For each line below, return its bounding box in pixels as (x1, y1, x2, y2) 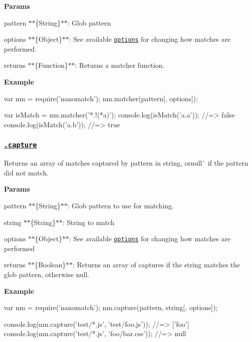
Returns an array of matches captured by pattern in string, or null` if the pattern (4, 158, 249, 168)
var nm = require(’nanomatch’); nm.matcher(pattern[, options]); (4, 93, 198, 103)
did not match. (4, 167, 49, 177)
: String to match (63, 217, 115, 227)
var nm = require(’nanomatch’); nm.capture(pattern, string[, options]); (4, 302, 218, 313)
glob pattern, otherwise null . (4, 269, 90, 279)
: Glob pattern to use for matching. (67, 200, 174, 210)
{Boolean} (34, 259, 66, 270)
